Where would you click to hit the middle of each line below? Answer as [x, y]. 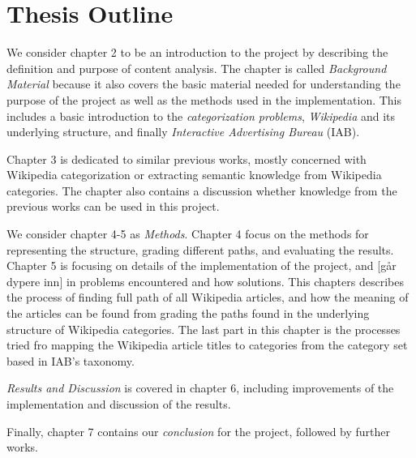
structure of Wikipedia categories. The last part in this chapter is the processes [204, 329]
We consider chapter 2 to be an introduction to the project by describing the [197, 52]
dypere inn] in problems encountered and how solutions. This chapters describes [205, 281]
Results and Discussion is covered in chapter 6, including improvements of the [200, 388]
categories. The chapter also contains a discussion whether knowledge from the [202, 190]
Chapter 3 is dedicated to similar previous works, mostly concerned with [187, 158]
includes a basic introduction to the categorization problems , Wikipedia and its [201, 116]
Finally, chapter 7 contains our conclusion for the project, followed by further [199, 431]
